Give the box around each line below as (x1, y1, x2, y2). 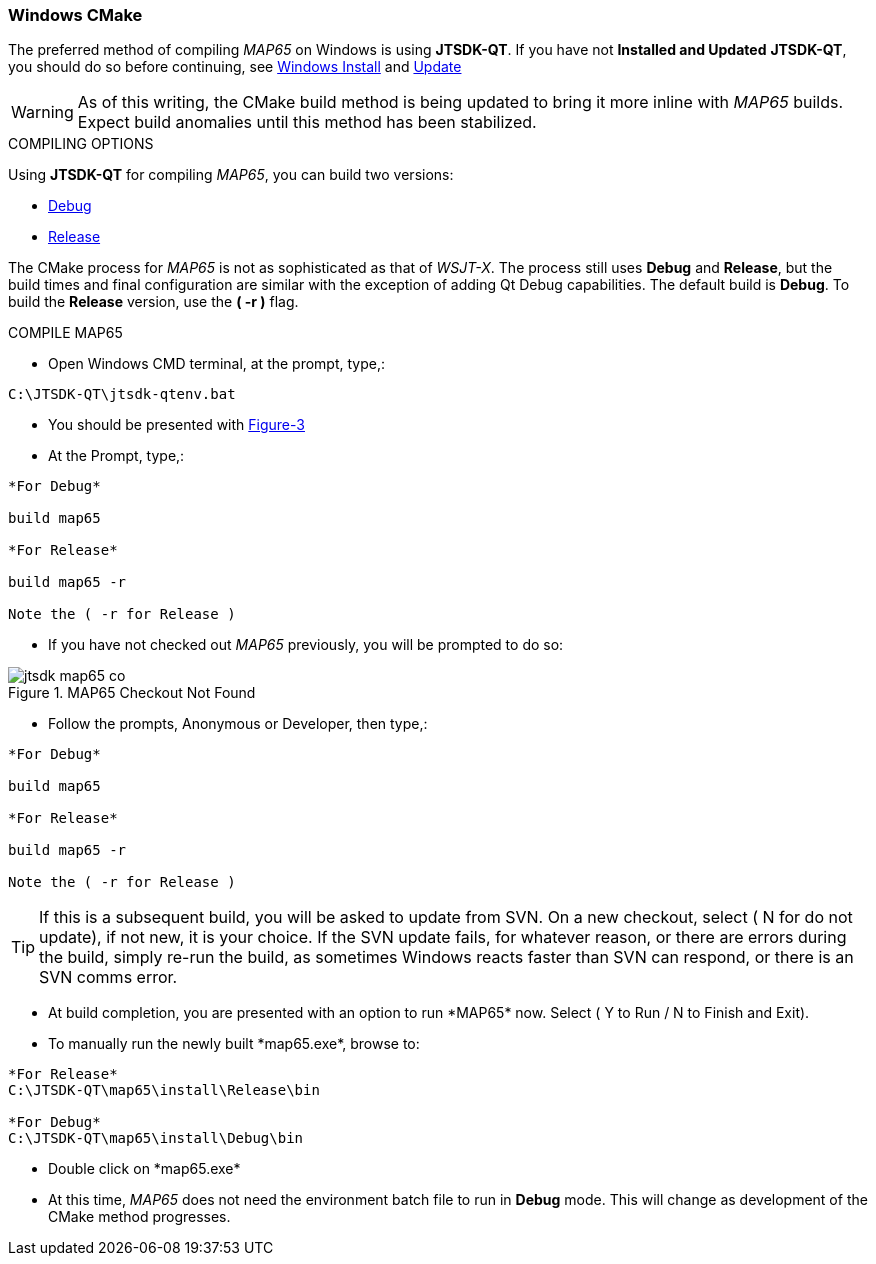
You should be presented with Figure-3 (48, 416, 305, 434)
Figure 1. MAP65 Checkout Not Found (8, 684, 256, 702)
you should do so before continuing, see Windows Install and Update (8, 58, 462, 76)
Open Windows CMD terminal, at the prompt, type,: (48, 355, 386, 373)
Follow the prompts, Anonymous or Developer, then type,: (48, 715, 428, 733)
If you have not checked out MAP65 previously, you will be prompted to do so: (48, 636, 564, 654)
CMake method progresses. (48, 1208, 231, 1226)
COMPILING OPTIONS (8, 135, 154, 153)
